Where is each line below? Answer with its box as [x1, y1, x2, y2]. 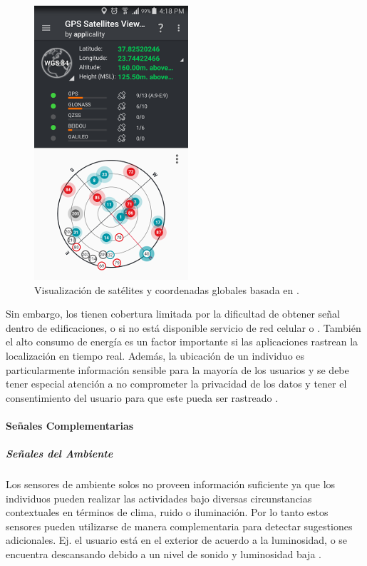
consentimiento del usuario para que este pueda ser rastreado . [6, 390, 279, 405]
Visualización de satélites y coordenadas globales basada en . [34, 282, 299, 297]
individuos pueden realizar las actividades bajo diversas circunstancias [6, 490, 312, 505]
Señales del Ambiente [6, 446, 113, 461]
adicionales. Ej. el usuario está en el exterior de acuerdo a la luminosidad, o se [6, 532, 348, 547]
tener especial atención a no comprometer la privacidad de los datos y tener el [6, 376, 347, 391]
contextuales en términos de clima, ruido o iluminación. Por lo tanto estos [6, 505, 329, 520]
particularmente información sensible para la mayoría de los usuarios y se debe [6, 362, 349, 377]
